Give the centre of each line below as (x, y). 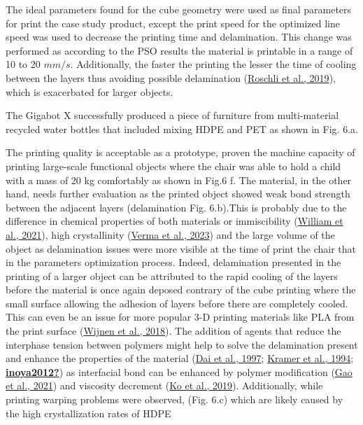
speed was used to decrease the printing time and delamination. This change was (179, 37)
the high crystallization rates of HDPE (88, 413)
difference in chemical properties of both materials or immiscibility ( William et (175, 221)
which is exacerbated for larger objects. (90, 91)
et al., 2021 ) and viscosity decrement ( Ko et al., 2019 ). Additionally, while (164, 385)
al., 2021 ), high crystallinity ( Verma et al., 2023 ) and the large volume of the (170, 234)
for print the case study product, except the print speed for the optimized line (173, 23)
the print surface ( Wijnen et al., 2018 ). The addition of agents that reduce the (173, 331)
